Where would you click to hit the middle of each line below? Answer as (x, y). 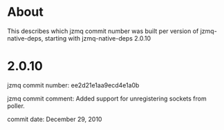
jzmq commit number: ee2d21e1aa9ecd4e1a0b (73, 85)
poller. (16, 106)
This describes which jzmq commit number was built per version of (103, 31)
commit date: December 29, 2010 (55, 119)
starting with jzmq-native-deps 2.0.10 (98, 38)
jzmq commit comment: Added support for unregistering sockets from (107, 98)
